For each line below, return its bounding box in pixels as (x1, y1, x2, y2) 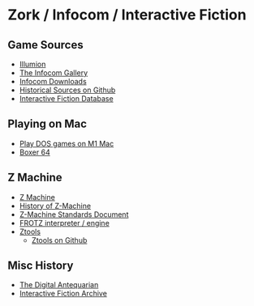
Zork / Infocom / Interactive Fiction (7, 6, 247, 24)
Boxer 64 (19, 147, 50, 157)
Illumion (19, 59, 46, 69)
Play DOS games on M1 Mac (19, 138, 114, 148)
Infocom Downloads (19, 77, 87, 86)
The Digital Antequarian (19, 280, 99, 290)
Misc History (7, 259, 74, 273)
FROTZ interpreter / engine (19, 218, 110, 227)
